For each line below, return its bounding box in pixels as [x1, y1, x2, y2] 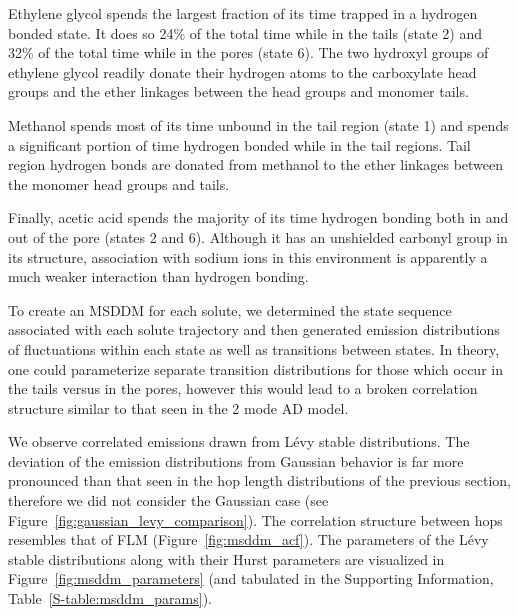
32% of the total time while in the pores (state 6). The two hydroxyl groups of [8, 42, 489, 63]
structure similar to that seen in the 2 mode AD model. [8, 397, 349, 418]
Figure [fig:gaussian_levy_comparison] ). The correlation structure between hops [8, 509, 503, 530]
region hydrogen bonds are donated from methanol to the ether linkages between [8, 154, 504, 175]
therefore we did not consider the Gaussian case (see [8, 490, 329, 511]
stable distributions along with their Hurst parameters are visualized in [8, 548, 445, 569]
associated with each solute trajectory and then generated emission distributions [8, 319, 500, 340]
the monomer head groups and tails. [8, 173, 230, 194]
